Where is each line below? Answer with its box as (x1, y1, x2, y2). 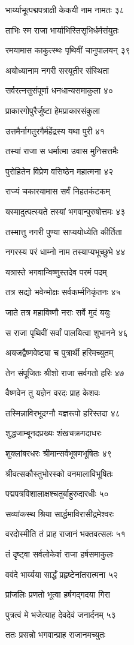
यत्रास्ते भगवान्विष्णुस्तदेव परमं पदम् (5, 265, 107, 278)
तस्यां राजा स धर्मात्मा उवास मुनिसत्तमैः (5, 145, 118, 157)
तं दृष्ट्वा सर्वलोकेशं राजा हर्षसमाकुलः (5, 548, 114, 560)
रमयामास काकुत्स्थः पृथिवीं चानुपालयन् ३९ (5, 44, 130, 56)
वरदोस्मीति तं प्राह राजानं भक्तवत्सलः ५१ (5, 527, 126, 540)
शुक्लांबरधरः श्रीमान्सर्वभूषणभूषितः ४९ (5, 447, 112, 460)
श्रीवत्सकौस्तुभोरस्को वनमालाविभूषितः (5, 467, 113, 479)
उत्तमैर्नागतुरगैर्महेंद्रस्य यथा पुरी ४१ (5, 124, 105, 137)
